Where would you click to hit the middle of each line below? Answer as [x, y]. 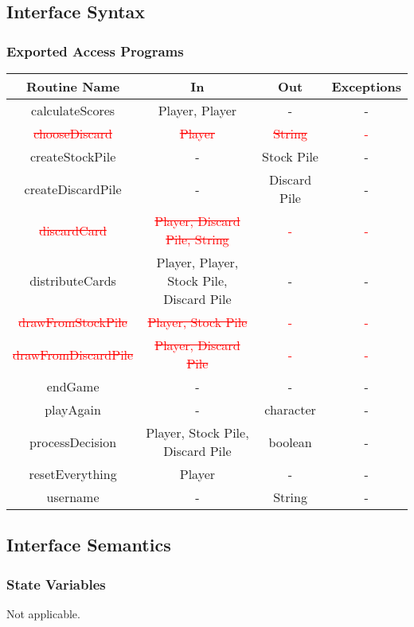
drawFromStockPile [73, 322]
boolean [290, 442]
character [290, 409]
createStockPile [73, 156]
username [73, 497]
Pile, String [197, 239]
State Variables [56, 584]
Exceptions [366, 86]
